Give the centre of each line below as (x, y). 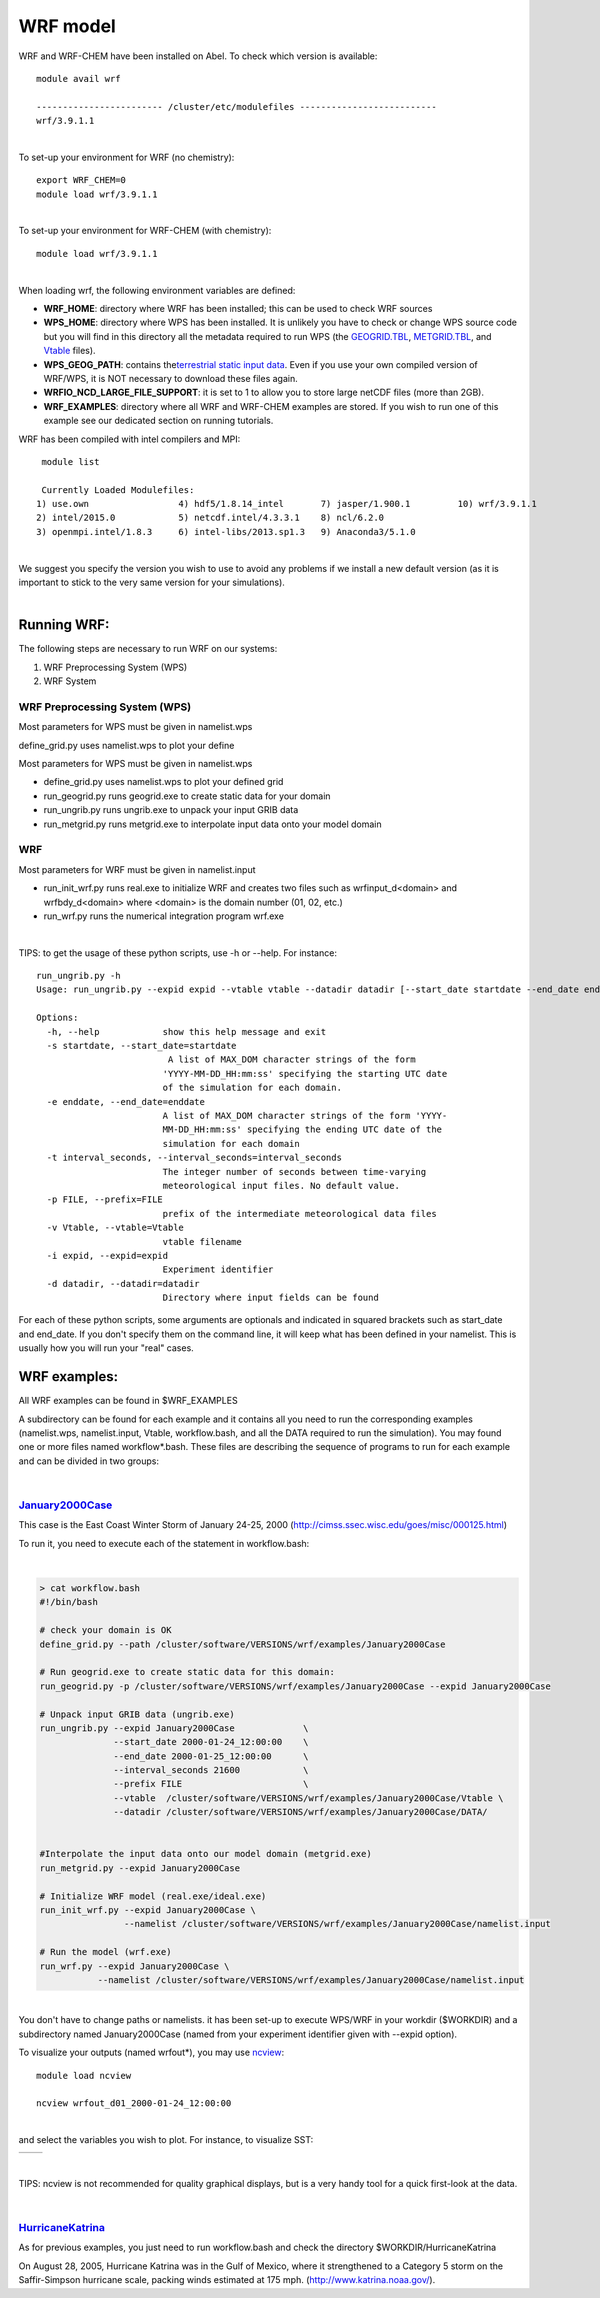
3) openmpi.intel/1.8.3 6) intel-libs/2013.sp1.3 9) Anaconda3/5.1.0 (226, 531)
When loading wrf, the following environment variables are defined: (157, 290)
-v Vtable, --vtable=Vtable (115, 1228)
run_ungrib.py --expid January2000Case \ (174, 1728)
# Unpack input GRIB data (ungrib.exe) (137, 1714)
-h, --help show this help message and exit (186, 1031)
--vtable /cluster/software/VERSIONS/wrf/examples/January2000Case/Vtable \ (308, 1798)
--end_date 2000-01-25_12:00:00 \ (211, 1756)
